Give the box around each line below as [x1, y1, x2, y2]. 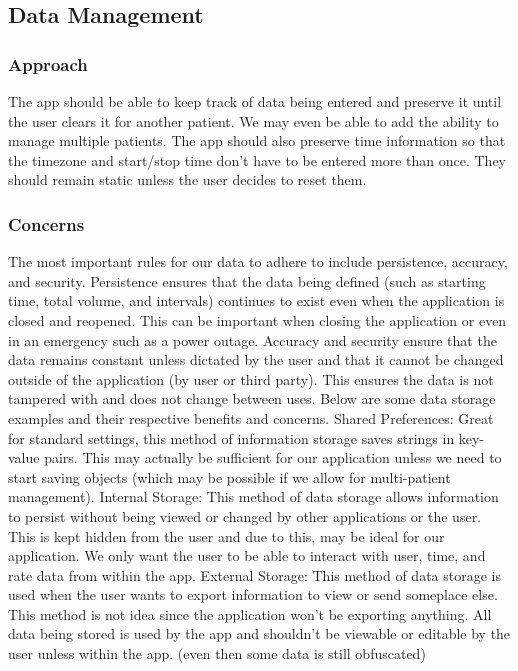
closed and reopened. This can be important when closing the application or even [8, 309, 507, 330]
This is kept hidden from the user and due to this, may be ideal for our [8, 525, 445, 546]
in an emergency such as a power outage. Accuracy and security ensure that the [8, 329, 497, 350]
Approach [8, 51, 88, 76]
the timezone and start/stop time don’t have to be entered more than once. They [8, 149, 507, 170]
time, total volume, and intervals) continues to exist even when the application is [8, 290, 505, 311]
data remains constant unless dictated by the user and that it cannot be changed [8, 349, 504, 370]
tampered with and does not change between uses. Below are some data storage [8, 388, 496, 409]
